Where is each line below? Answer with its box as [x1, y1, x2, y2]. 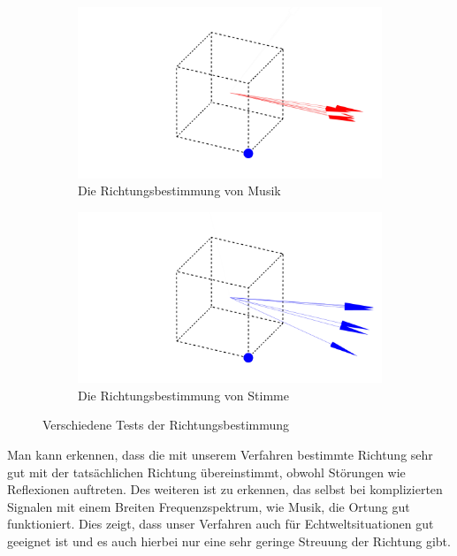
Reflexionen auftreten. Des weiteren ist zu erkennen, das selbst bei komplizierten [7, 480, 443, 499]
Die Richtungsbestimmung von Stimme [78, 385, 289, 404]
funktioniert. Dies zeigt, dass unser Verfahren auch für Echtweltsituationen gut [7, 514, 434, 533]
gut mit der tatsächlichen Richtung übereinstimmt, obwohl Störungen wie [7, 462, 406, 481]
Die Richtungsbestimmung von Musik [78, 181, 281, 200]
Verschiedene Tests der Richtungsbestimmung [42, 415, 290, 434]
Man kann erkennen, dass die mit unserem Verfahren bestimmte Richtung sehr [7, 445, 433, 463]
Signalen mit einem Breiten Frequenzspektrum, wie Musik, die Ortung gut [7, 497, 410, 515]
